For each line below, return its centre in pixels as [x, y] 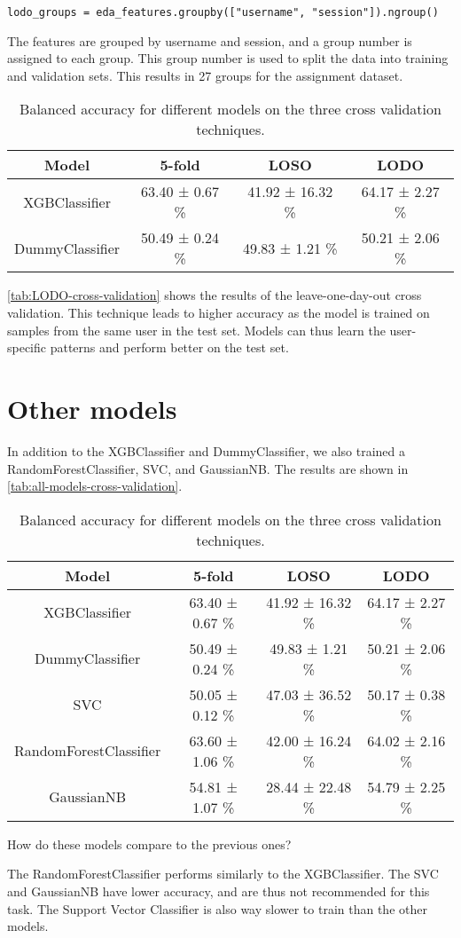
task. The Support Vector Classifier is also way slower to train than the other [217, 908]
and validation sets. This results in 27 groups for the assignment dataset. [205, 75]
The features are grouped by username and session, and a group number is [210, 40]
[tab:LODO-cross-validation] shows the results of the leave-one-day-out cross [215, 295]
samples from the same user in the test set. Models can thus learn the [196, 330]
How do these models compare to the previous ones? [149, 843]
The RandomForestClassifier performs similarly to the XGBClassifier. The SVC [223, 874]
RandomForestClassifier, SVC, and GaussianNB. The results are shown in [208, 468]
